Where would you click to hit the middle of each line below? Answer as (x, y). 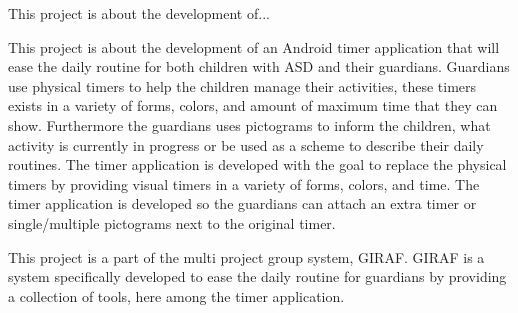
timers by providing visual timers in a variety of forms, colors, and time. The (244, 183)
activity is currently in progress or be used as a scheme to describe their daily (246, 144)
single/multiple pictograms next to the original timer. (172, 222)
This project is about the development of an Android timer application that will (254, 46)
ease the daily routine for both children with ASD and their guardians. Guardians (259, 66)
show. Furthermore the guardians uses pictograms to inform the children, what (249, 124)
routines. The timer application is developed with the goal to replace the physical (257, 164)
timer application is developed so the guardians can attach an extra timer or (242, 203)
